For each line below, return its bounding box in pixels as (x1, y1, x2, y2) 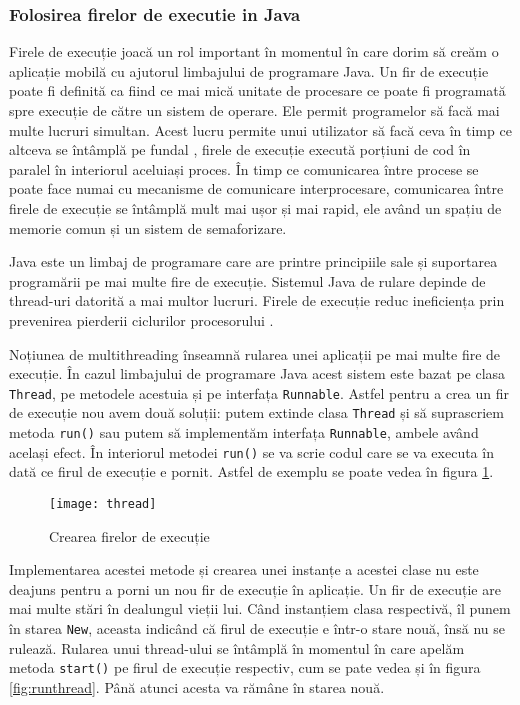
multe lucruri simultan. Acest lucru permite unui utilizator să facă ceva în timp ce (9, 119, 512, 140)
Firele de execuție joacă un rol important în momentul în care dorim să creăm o (9, 41, 499, 62)
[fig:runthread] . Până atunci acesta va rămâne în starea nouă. (9, 676, 385, 697)
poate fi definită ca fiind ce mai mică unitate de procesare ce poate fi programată (9, 80, 506, 101)
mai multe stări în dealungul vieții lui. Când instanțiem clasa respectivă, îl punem (9, 598, 511, 619)
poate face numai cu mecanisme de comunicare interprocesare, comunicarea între (9, 178, 504, 199)
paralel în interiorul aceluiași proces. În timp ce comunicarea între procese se (9, 158, 479, 179)
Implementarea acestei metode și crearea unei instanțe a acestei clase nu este (9, 559, 479, 580)
